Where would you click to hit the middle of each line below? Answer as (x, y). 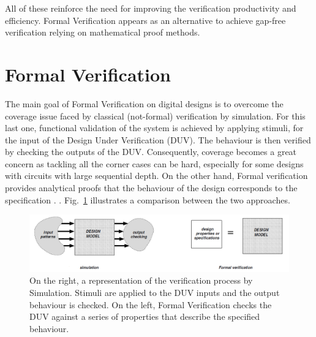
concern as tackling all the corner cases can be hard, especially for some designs (154, 163)
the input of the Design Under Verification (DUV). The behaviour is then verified (158, 139)
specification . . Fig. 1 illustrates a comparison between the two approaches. (148, 199)
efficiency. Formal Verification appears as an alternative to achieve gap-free (145, 20)
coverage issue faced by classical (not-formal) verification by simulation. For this (155, 115)
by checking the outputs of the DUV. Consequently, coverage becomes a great (151, 152)
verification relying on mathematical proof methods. (103, 32)
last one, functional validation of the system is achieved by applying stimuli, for (154, 128)
